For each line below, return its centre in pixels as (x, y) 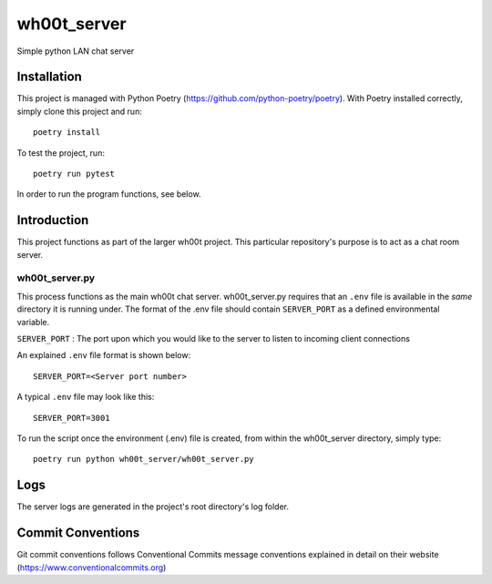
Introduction (53, 220)
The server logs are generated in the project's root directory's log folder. (153, 507)
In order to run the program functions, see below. (109, 194)
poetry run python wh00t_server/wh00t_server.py (143, 459)
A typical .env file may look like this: (86, 397)
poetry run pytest (74, 174)
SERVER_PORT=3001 (72, 418)
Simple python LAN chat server (76, 51)
